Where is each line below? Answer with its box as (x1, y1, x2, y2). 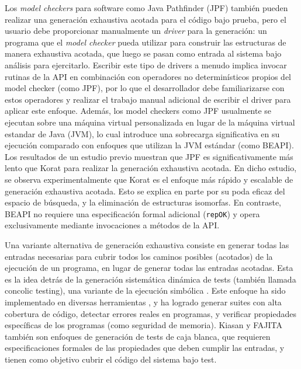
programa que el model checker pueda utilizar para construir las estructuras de (5, 36, 286, 48)
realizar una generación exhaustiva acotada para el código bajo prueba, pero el (5, 13, 286, 25)
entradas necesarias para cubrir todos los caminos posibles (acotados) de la (5, 250, 273, 262)
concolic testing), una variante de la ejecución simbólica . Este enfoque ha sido (5, 284, 286, 297)
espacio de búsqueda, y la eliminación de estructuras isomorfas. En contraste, (5, 196, 281, 208)
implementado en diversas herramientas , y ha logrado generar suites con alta (5, 295, 282, 308)
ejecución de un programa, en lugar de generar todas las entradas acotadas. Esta (5, 262, 293, 274)
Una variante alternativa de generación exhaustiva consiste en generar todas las (5, 238, 289, 250)
